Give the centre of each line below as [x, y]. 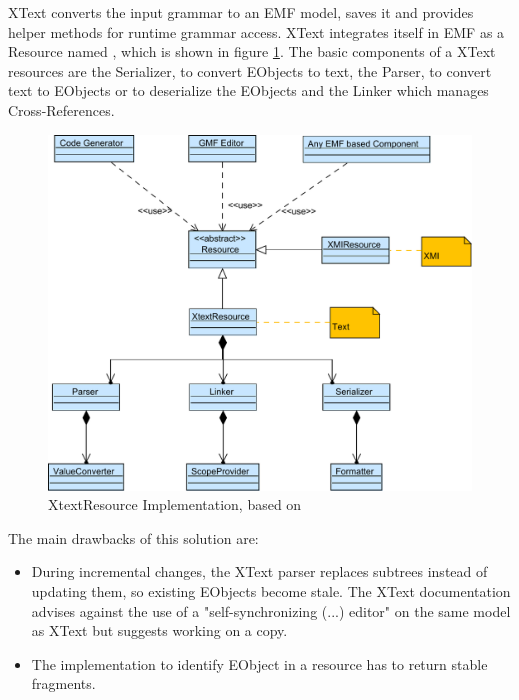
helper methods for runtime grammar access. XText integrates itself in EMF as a [256, 31]
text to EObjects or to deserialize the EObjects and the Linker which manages [248, 90]
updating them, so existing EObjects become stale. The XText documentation [271, 591]
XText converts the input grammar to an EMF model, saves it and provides [241, 12]
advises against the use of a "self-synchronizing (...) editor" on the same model [271, 610]
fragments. [63, 683]
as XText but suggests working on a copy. [159, 630]
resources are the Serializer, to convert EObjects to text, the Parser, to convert [250, 70]
